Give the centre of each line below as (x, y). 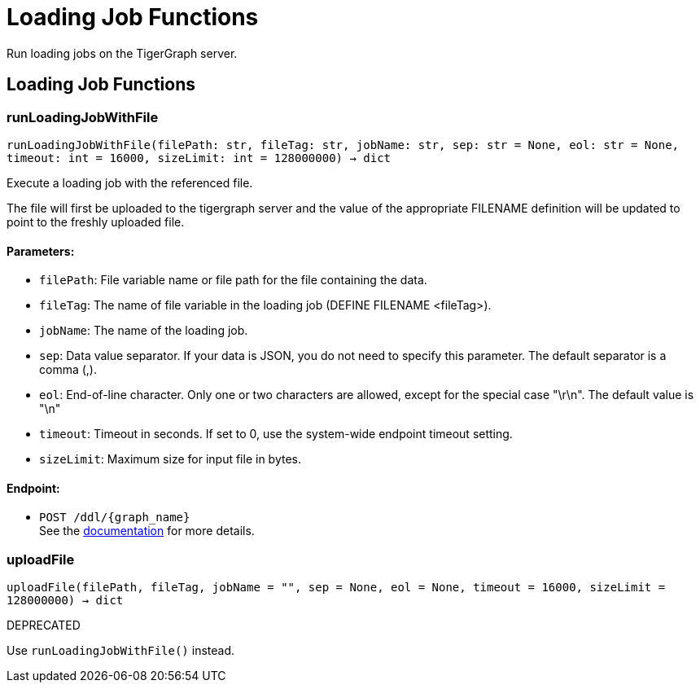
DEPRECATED (44, 625)
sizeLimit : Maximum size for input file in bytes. (170, 459)
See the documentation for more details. (147, 531)
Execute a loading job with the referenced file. (130, 182)
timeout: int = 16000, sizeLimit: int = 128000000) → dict (199, 158)
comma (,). (68, 370)
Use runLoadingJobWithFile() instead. (120, 651)
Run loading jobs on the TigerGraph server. (122, 53)
